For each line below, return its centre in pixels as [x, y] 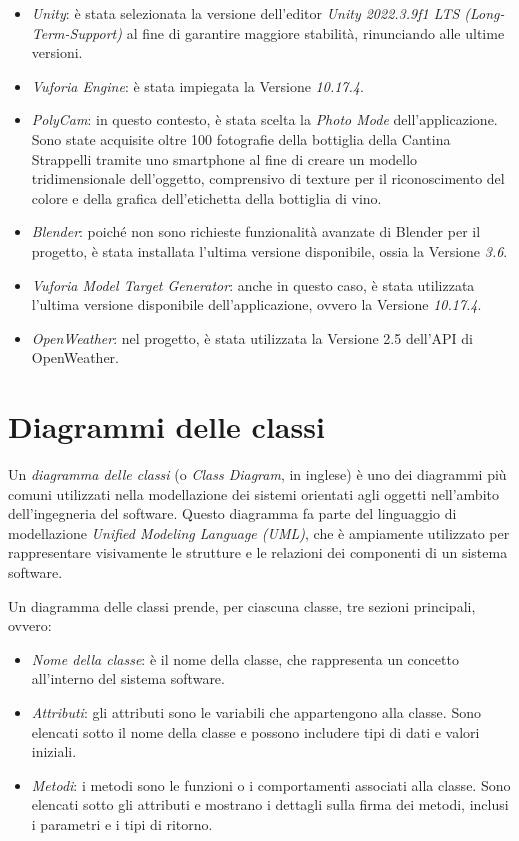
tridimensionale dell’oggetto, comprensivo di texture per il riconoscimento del [268, 178]
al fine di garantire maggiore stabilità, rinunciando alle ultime [315, 32]
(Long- [484, 13]
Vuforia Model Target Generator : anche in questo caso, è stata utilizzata [253, 284]
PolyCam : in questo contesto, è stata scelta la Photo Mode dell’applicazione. [264, 119]
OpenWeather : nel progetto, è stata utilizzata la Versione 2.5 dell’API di [252, 337]
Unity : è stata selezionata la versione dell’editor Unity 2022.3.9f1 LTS [245, 13]
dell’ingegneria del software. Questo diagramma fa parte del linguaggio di [232, 513]
